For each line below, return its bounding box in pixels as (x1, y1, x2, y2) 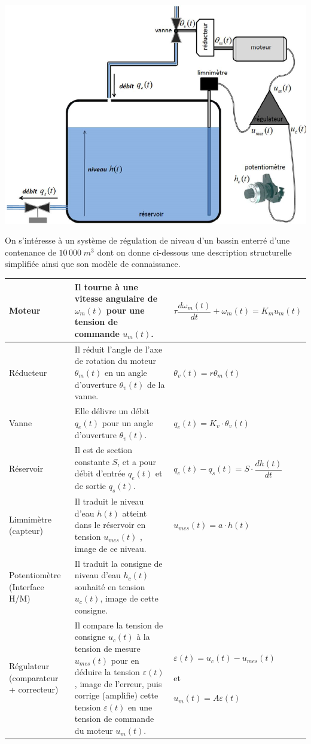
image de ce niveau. (74, 542, 147, 554)
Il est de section (74, 444, 133, 456)
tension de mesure (74, 642, 141, 654)
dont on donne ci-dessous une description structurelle (97, 245, 292, 258)
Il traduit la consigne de (74, 557, 163, 569)
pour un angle (102, 416, 153, 429)
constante (74, 455, 109, 467)
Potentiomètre (9, 569, 61, 581)
